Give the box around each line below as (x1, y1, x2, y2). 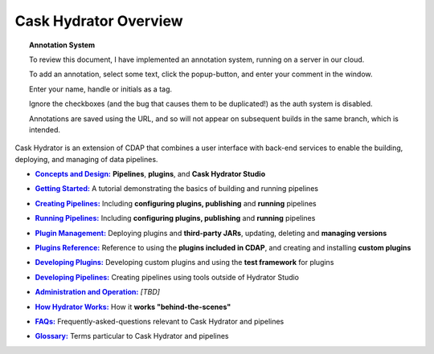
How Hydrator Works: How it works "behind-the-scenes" (35, 302, 231, 311)
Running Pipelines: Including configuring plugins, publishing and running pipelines (35, 214, 316, 223)
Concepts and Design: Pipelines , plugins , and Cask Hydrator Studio (35, 169, 265, 179)
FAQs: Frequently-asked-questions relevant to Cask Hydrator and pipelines (35, 316, 285, 326)
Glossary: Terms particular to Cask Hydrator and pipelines (35, 332, 229, 341)
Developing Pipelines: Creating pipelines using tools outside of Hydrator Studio (35, 272, 300, 282)
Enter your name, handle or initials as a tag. (29, 84, 173, 94)
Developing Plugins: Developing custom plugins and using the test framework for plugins (35, 258, 334, 267)
